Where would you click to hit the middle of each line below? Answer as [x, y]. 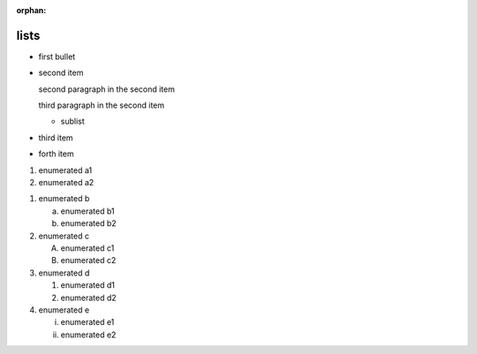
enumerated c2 [88, 260]
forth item [56, 154]
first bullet [57, 56]
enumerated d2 [88, 298]
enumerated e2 [88, 335]
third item [56, 138]
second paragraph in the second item [107, 89]
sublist [72, 121]
